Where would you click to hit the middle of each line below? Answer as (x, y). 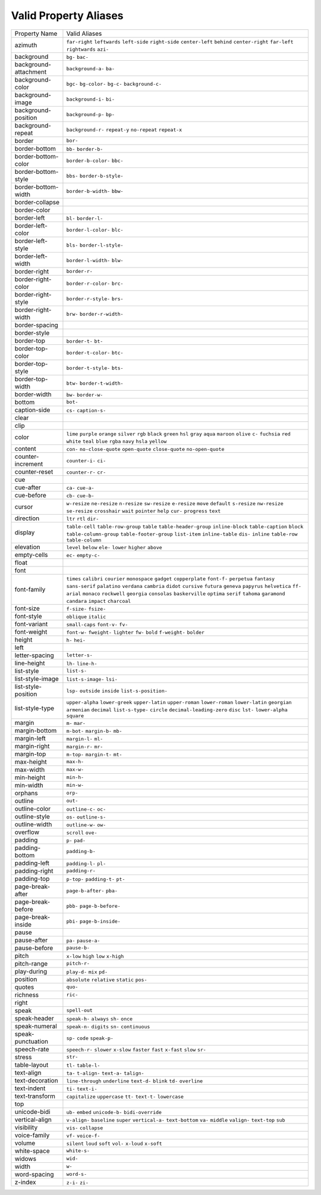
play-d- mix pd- (87, 972)
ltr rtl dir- (83, 519)
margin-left (30, 738)
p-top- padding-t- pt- (96, 879)
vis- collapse (85, 1128)
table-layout (32, 1065)
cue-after (28, 487)
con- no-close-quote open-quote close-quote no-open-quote (145, 449)
